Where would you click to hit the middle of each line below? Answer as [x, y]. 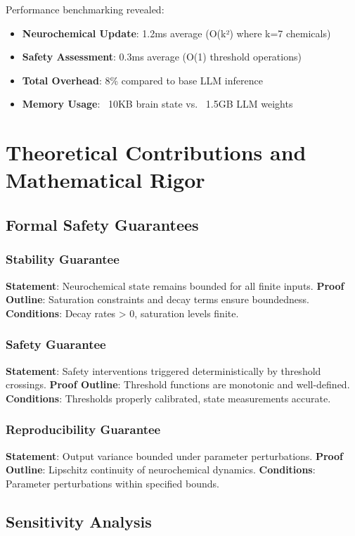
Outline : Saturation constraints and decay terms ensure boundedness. [157, 299]
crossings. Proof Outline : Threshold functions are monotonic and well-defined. [178, 384]
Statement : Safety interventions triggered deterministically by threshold [163, 370]
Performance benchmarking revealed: [85, 9]
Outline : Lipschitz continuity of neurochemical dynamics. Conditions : [161, 470]
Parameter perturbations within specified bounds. [112, 483]
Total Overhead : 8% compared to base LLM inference [142, 80]
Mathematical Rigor [105, 180]
